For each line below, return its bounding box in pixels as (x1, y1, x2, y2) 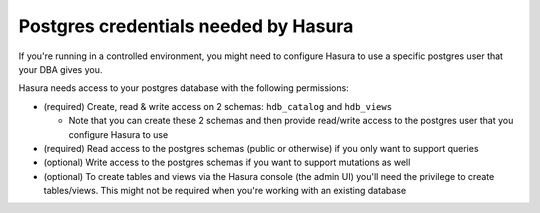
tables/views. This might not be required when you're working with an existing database (43, 185, 407, 197)
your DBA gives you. (18, 63, 103, 75)
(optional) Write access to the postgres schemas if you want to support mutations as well (43, 156, 411, 169)
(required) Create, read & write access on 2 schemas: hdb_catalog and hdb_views (43, 100, 393, 112)
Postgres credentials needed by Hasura (18, 15, 354, 37)
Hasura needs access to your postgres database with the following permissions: (18, 82, 349, 94)
